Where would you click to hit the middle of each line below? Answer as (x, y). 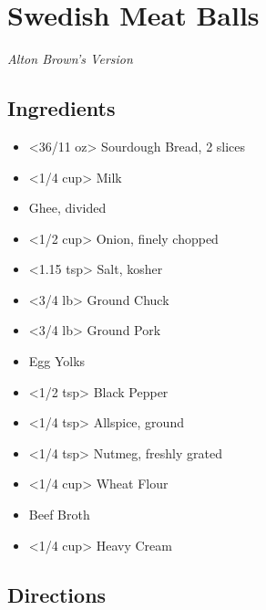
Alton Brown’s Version (70, 59)
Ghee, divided (67, 208)
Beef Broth (59, 515)
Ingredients (61, 108)
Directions (57, 594)
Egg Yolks (57, 361)
